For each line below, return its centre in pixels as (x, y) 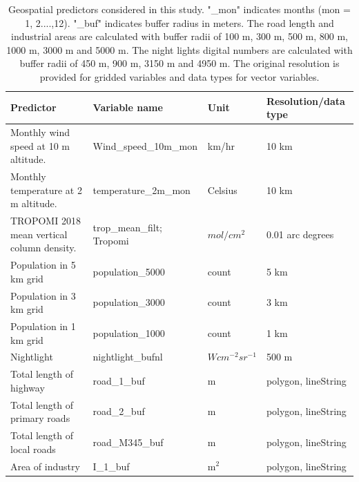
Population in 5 (43, 265)
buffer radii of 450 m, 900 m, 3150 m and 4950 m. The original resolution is (179, 63)
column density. (43, 248)
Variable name (128, 107)
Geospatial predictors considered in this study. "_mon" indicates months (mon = (179, 9)
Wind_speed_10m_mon (145, 145)
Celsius (222, 190)
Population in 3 (43, 295)
